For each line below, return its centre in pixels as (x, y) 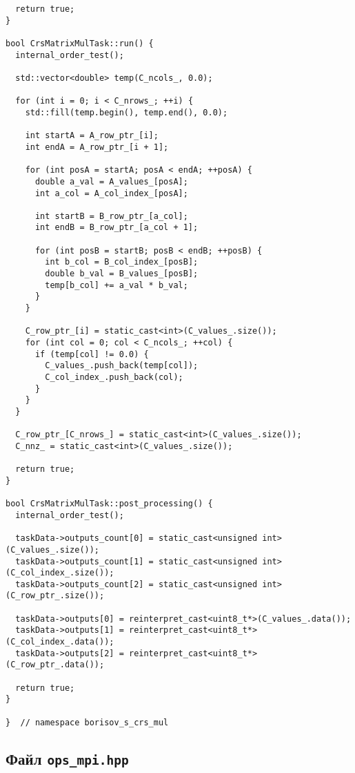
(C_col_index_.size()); (60, 573)
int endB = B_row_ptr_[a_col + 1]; (116, 228)
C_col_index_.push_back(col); (114, 377)
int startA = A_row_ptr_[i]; (92, 136)
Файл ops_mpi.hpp (67, 758)
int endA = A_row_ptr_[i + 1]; (97, 147)
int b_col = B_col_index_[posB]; (122, 262)
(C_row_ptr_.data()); (55, 665)
